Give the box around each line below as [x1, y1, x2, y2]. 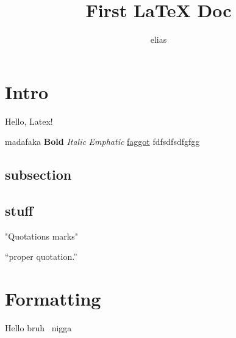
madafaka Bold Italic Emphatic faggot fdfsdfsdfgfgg [5, 135, 200, 148]
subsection [5, 165, 72, 184]
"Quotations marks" [5, 229, 78, 242]
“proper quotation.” [5, 250, 77, 263]
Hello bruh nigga [5, 321, 72, 334]
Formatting [5, 286, 101, 311]
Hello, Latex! [5, 114, 53, 127]
